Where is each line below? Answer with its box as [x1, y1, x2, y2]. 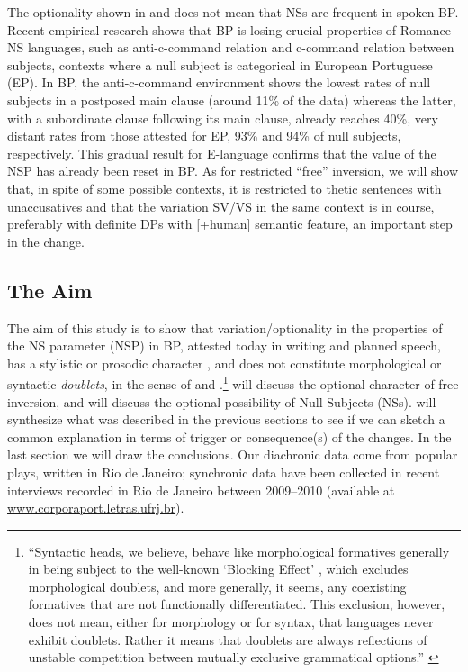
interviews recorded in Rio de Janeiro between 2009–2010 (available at [7, 480, 395, 499]
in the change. [7, 232, 85, 250]
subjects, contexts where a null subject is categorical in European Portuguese [7, 55, 433, 74]
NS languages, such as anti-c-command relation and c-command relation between [7, 38, 454, 57]
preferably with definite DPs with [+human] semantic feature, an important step [7, 214, 453, 233]
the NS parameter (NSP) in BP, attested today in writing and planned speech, [7, 336, 441, 355]
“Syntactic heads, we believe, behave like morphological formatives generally [28, 541, 450, 560]
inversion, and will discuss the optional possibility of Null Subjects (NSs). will [7, 392, 436, 411]
